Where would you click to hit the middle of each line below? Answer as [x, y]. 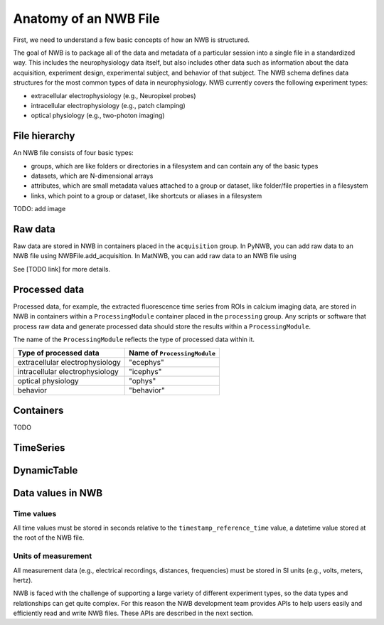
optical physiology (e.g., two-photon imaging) [98, 116]
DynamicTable [46, 470]
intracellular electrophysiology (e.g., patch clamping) [108, 105]
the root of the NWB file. [49, 538]
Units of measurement [53, 556]
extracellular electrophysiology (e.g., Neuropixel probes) [113, 95]
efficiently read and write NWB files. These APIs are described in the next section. [133, 613]
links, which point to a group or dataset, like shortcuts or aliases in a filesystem [146, 196]
